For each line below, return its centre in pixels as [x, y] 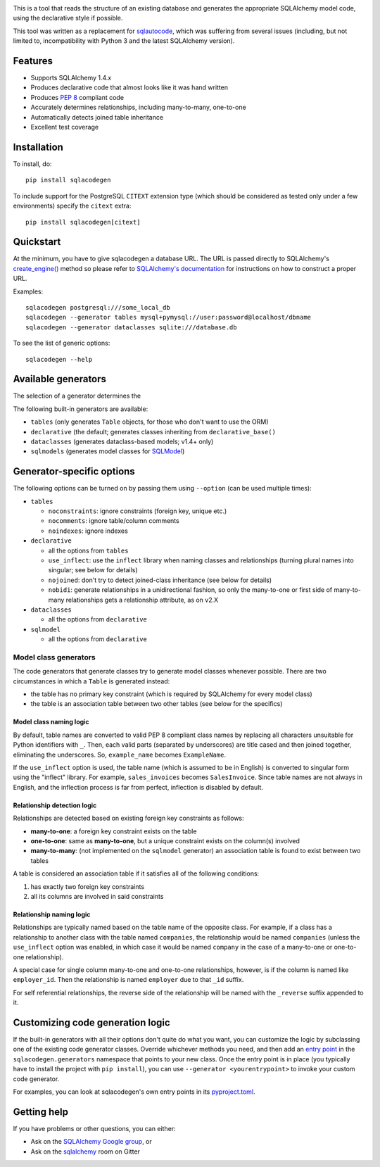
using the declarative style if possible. [68, 18]
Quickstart [37, 242]
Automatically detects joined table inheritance [97, 117]
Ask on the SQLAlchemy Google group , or [91, 1142]
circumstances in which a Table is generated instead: [91, 681]
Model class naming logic [51, 722]
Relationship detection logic [55, 805]
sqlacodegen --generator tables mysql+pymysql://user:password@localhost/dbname [169, 317]
